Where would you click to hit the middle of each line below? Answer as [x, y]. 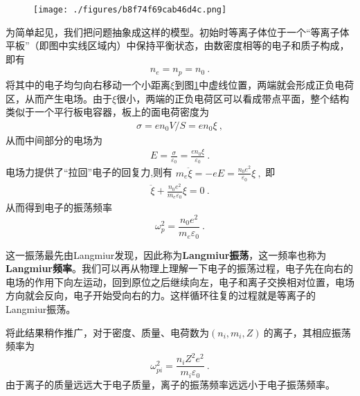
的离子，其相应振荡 [307, 332]
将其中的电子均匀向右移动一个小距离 [88, 84]
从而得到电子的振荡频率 [59, 207]
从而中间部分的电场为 [54, 139]
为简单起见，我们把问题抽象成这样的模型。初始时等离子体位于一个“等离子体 [178, 31]
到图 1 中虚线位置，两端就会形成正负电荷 [264, 84]
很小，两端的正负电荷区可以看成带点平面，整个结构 [233, 98]
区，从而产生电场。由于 [59, 98]
